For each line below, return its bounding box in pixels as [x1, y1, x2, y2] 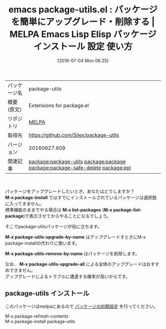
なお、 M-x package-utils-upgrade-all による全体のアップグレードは [5, 261, 147, 267]
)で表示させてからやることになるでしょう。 [23, 213, 112, 219]
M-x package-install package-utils [5, 318, 76, 324]
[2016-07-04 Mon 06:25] [57, 57, 109, 64]
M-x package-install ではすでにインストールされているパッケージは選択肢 [5, 194, 157, 200]
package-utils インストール [5, 289, 90, 298]
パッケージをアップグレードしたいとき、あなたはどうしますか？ [5, 188, 135, 194]
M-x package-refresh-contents [5, 313, 69, 319]
